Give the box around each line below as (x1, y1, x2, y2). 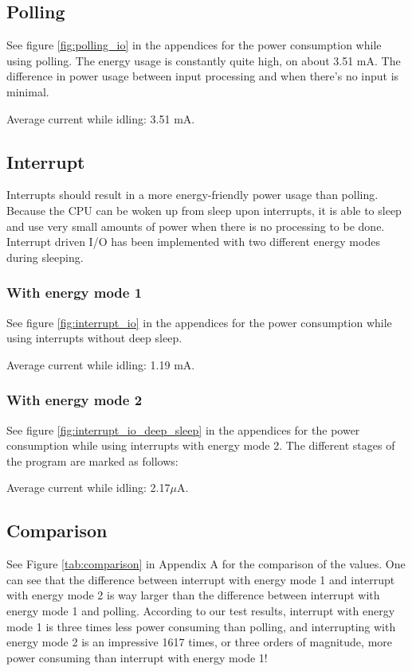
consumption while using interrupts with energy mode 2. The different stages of (6, 437, 395, 454)
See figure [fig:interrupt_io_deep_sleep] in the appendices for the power (6, 421, 360, 438)
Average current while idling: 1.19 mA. (6, 356, 195, 373)
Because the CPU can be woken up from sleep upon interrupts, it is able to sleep (6, 201, 402, 218)
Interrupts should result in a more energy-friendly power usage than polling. (6, 186, 379, 203)
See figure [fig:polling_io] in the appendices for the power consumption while (6, 37, 382, 53)
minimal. (6, 83, 49, 99)
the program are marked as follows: (6, 452, 179, 469)
